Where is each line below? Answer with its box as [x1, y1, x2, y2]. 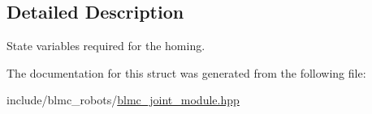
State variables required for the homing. [6, 37, 205, 54]
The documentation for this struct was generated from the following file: [6, 64, 366, 81]
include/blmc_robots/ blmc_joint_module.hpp [6, 91, 240, 108]
